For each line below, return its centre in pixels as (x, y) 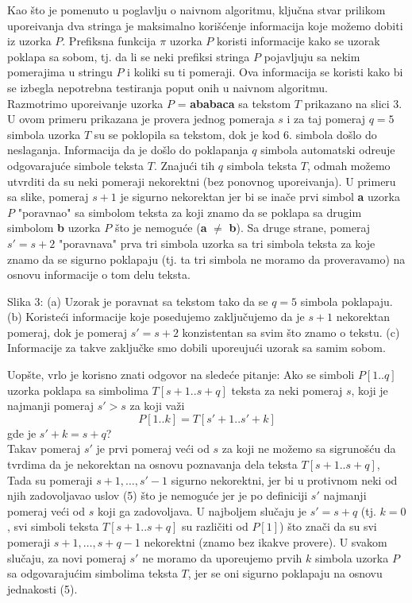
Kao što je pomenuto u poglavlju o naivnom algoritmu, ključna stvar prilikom (196, 10)
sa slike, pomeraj (48, 197)
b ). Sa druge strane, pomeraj (300, 228)
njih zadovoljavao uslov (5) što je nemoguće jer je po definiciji (158, 495)
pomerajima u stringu (60, 72)
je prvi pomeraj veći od (153, 448)
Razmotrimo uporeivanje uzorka (85, 103)
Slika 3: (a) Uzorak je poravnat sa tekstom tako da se (138, 301)
